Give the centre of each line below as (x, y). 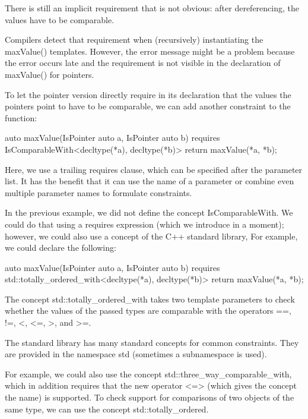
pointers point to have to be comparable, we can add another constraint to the (148, 106)
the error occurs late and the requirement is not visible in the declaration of (143, 63)
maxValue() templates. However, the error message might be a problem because (150, 51)
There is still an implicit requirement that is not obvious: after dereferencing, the (152, 8)
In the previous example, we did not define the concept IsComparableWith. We (149, 212)
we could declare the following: (61, 248)
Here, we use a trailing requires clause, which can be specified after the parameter (154, 169)
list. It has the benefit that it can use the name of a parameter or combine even (150, 181)
